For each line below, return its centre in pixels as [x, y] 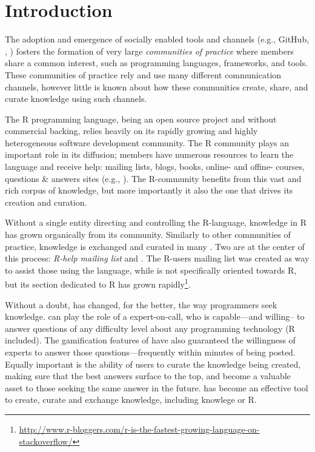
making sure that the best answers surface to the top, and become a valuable [148, 376]
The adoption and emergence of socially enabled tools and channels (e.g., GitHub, [157, 39]
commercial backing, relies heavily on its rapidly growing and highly [131, 131]
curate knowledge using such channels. [76, 99]
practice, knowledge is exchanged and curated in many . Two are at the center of [155, 246]
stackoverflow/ [46, 441]
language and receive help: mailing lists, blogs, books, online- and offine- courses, [155, 167]
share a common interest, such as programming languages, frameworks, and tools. [157, 63]
